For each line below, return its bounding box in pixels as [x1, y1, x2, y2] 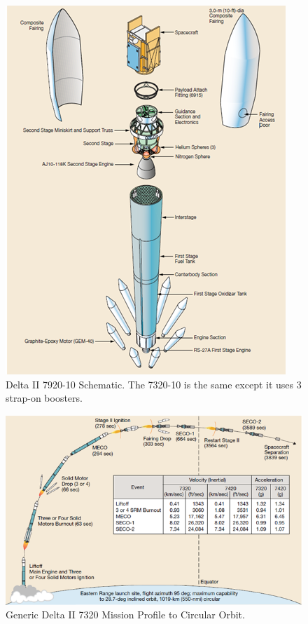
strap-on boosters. [6, 391, 83, 405]
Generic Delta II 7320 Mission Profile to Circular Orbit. [6, 607, 245, 622]
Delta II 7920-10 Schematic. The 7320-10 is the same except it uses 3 [6, 377, 302, 391]
